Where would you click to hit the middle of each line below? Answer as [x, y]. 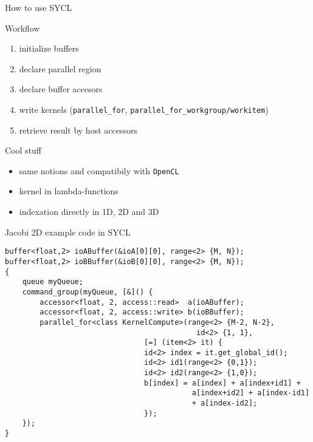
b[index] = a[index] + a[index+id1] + [222, 383]
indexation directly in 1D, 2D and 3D [89, 212]
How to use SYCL [39, 7]
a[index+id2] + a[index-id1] [251, 393]
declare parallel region [60, 68]
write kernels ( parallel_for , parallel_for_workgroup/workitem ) [144, 109]
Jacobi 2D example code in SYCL [68, 232]
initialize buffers [49, 48]
